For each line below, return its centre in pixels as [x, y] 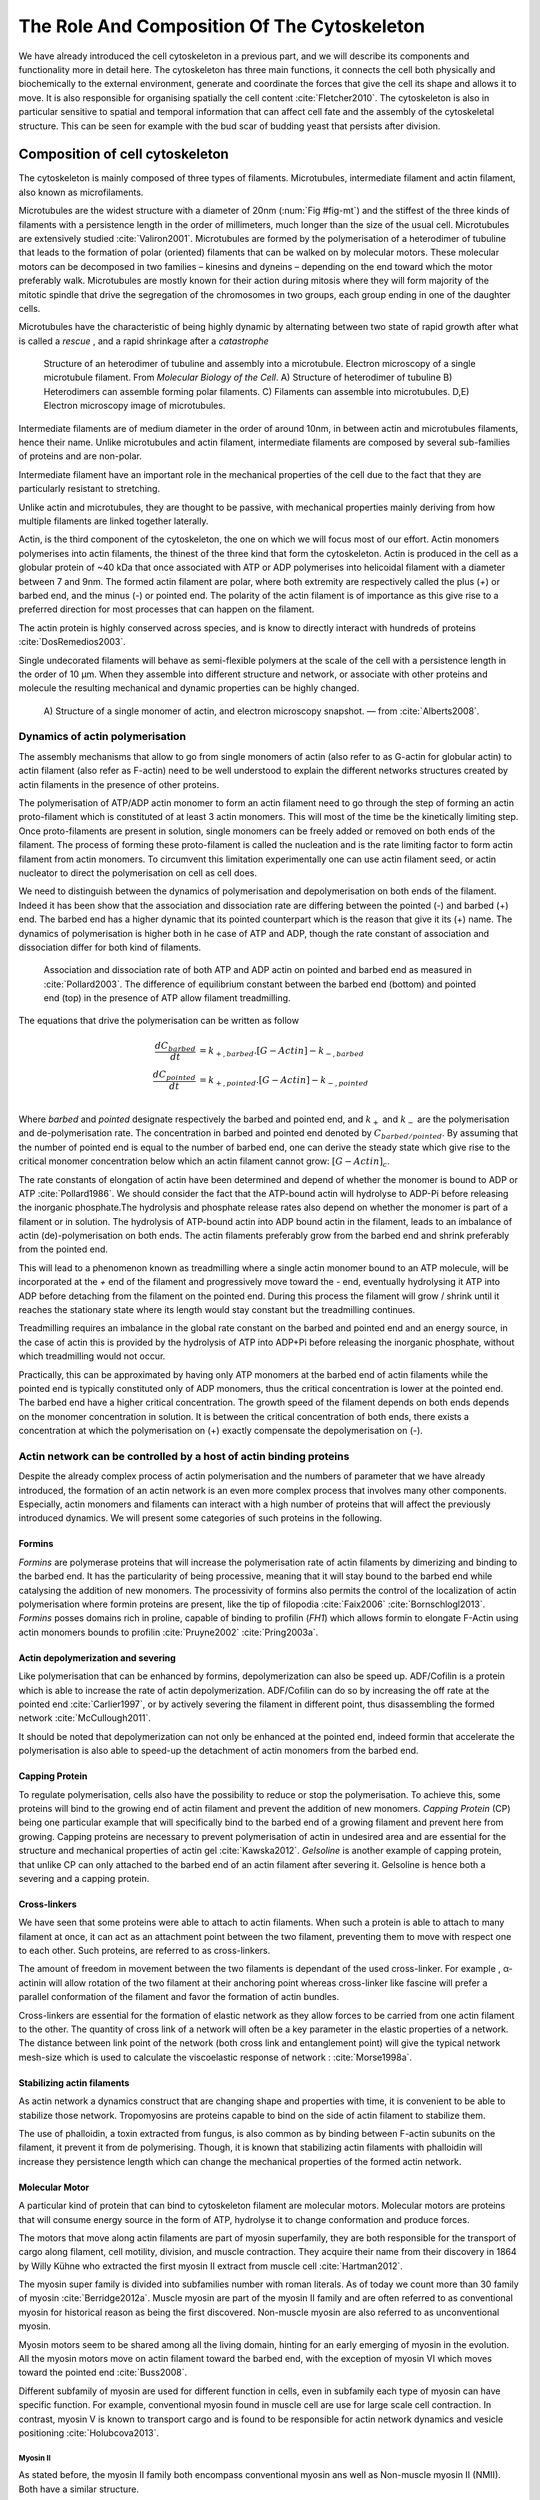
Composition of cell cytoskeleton [123, 154]
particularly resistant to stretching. [89, 489]
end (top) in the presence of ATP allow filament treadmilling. [167, 998]
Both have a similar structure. [79, 2489]
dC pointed [174, 1076]
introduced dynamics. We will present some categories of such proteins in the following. [200, 1518]
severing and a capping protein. [84, 1878]
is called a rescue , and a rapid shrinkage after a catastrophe [143, 341]
